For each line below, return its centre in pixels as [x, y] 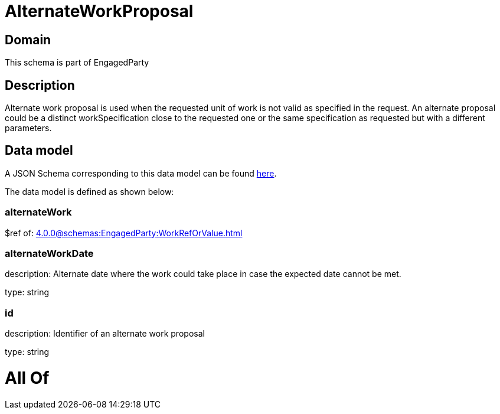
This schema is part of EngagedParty [77, 63]
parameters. [28, 128]
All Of [27, 378]
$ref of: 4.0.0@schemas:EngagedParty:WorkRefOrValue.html [124, 233]
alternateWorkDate [49, 253]
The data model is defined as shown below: [89, 191]
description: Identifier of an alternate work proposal [105, 334]
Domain [28, 40]
